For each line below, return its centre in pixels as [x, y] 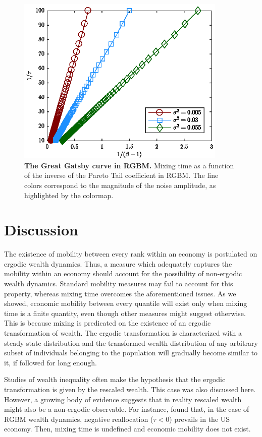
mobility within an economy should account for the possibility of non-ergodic [123, 273]
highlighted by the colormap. [69, 195]
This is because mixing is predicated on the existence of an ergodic [108, 323]
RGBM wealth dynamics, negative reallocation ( [79, 419]
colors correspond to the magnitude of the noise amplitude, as [120, 185]
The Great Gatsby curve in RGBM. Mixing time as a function [129, 165]
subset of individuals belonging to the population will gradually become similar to [131, 353]
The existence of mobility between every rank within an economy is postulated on [131, 254]
